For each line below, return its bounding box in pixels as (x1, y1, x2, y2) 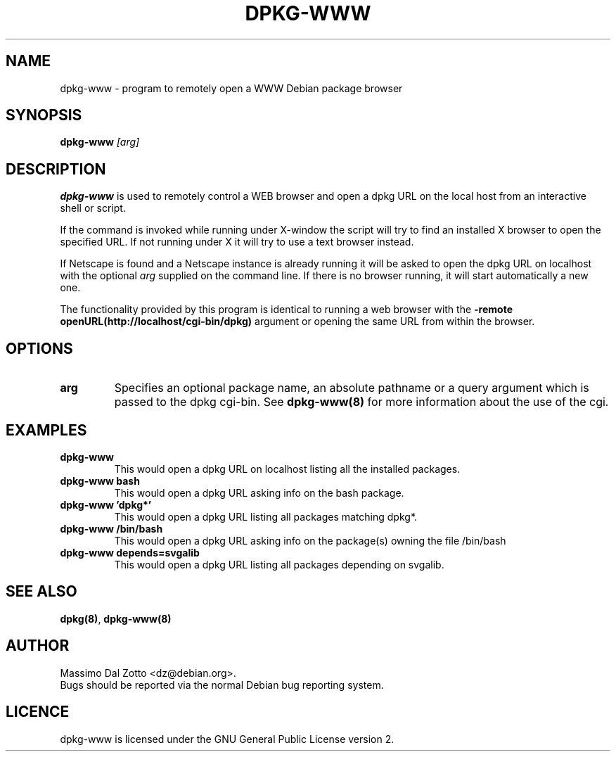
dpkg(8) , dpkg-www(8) (60, 612, 172, 625)
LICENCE (6, 703, 70, 721)
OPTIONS (6, 339, 73, 357)
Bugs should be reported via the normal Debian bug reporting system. (60, 678, 384, 691)
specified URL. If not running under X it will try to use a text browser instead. (60, 236, 414, 248)
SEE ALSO (6, 583, 77, 601)
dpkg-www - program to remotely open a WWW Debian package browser (60, 82, 403, 94)
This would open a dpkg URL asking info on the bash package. (114, 486, 404, 499)
